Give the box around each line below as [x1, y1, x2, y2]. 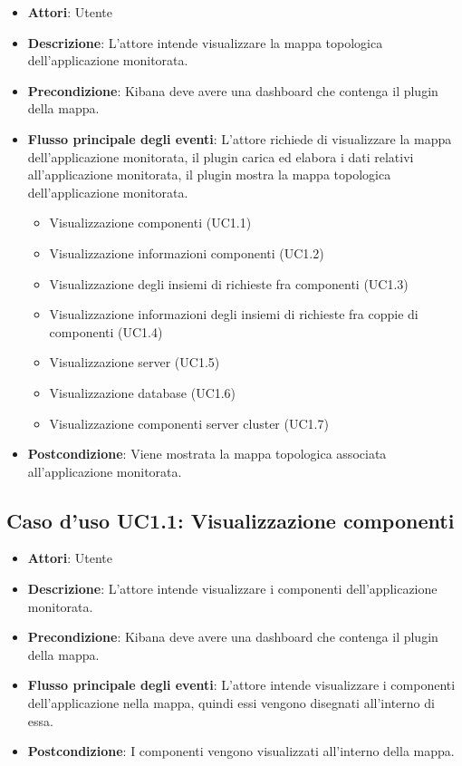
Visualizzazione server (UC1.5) [49, 353, 220, 372]
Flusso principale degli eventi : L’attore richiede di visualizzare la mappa [27, 129, 452, 148]
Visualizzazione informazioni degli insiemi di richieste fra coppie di [49, 305, 419, 324]
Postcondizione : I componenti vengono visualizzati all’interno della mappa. [27, 742, 455, 761]
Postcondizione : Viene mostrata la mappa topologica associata [27, 444, 387, 463]
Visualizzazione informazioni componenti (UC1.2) [49, 243, 324, 262]
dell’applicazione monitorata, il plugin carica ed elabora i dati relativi [27, 147, 414, 166]
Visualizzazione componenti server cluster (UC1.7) [49, 413, 329, 432]
